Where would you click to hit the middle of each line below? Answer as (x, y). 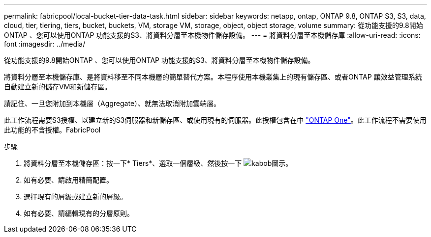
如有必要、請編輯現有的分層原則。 (79, 213)
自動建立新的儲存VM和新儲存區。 (58, 87)
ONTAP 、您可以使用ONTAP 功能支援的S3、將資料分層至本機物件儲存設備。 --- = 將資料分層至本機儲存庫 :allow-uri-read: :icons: (212, 35)
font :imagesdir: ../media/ (45, 44)
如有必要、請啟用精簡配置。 (68, 180)
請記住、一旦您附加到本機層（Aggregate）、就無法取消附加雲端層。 (112, 103)
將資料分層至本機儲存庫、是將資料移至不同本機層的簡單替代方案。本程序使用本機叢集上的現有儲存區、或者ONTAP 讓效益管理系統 (213, 77)
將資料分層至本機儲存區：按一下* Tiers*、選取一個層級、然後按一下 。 (158, 163)
